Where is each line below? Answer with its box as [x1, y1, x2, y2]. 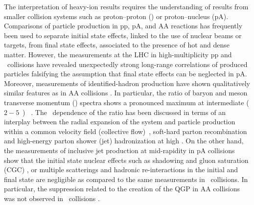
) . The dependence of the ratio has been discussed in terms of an [23, 107, 226, 117]
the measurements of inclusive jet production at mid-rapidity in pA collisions [4, 145, 235, 155]
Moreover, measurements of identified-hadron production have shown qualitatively [4, 78, 250, 88]
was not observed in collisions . [4, 193, 100, 203]
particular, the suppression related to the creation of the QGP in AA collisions [4, 183, 240, 194]
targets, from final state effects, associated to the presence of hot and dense [4, 40, 230, 50]
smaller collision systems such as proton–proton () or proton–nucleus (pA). [4, 11, 229, 21]
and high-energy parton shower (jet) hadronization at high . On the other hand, [4, 136, 244, 146]
